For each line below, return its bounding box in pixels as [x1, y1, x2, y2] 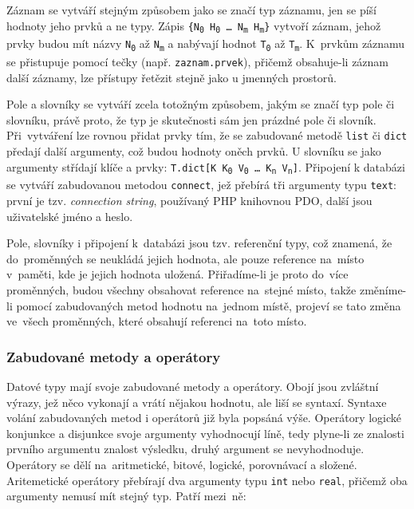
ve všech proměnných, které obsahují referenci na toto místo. [6, 313, 307, 329]
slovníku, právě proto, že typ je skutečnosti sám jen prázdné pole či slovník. [6, 111, 377, 128]
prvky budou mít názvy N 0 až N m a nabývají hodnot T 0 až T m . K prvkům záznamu [6, 35, 405, 53]
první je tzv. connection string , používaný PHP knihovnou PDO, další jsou [6, 192, 373, 208]
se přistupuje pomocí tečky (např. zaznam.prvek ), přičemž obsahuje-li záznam [6, 53, 389, 69]
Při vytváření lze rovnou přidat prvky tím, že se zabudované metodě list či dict [6, 127, 408, 144]
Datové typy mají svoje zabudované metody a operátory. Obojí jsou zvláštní [6, 377, 379, 394]
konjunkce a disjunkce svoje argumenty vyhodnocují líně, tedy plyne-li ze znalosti [6, 424, 404, 441]
